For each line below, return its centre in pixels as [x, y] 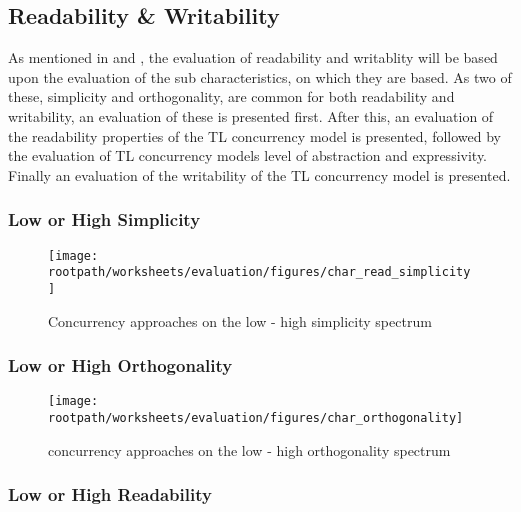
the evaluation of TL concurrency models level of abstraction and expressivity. [248, 155]
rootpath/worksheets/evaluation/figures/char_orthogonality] [256, 418]
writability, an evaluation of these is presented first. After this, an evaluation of [251, 115]
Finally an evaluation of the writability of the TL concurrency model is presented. [259, 174]
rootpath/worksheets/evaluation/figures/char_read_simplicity [259, 272]
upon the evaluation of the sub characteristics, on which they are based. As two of [260, 76]
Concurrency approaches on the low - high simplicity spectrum [240, 320]
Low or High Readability [110, 494]
